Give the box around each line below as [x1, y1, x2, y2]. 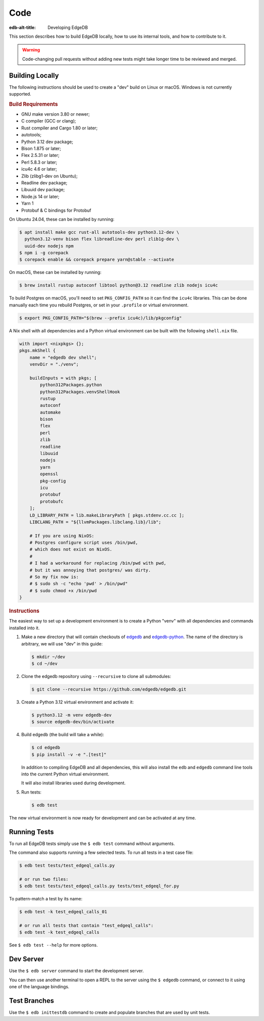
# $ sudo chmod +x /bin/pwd [29, 588, 97, 593]
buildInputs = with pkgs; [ [29, 375, 97, 381]
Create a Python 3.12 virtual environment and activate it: [21, 699, 134, 705]
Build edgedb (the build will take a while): [21, 732, 105, 738]
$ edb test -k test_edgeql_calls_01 [19, 909, 108, 915]
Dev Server [9, 955, 44, 963]
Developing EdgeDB [47, 25, 88, 30]
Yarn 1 [21, 200, 34, 206]
